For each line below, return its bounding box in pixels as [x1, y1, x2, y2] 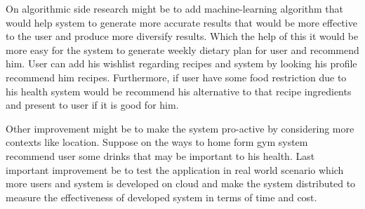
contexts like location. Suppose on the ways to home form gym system [6, 135, 308, 149]
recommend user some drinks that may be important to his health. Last [6, 148, 315, 163]
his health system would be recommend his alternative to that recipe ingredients [6, 83, 352, 98]
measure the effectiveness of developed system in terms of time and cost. [6, 189, 317, 204]
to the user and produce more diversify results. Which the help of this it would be [6, 29, 359, 43]
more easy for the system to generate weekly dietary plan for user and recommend [6, 42, 359, 57]
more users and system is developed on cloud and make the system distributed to [6, 176, 356, 191]
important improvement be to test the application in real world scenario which [6, 162, 344, 177]
